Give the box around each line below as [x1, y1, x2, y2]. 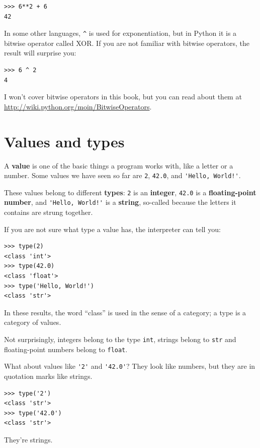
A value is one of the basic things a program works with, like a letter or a [4, 160, 233, 171]
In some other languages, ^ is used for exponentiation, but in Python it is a [4, 28, 237, 38]
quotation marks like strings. [4, 371, 93, 381]
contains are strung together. [4, 207, 93, 217]
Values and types [4, 131, 125, 151]
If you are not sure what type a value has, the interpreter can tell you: [4, 223, 221, 234]
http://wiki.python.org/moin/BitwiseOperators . [4, 101, 152, 111]
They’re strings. [4, 434, 53, 444]
